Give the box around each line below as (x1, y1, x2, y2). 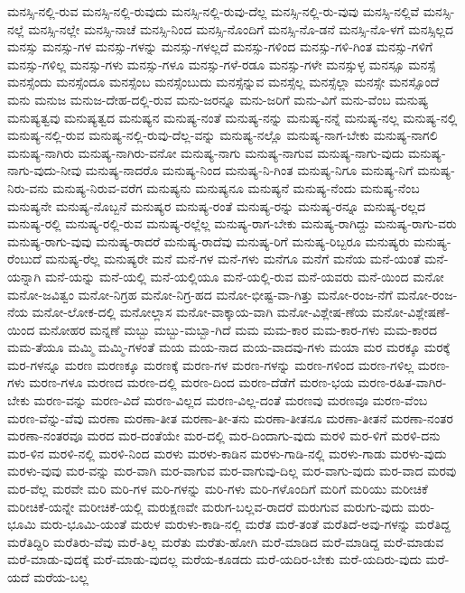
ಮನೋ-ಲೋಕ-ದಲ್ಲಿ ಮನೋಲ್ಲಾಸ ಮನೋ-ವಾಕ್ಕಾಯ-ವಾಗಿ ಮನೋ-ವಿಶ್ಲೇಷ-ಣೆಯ (32, 302, 368, 321)
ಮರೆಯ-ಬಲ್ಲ (33, 568, 88, 586)
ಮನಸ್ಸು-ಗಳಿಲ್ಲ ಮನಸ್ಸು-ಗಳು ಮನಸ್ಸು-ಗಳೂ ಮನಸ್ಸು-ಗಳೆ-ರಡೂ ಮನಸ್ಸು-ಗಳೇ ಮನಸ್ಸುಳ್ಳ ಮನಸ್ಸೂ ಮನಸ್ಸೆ (7, 54, 436, 73)
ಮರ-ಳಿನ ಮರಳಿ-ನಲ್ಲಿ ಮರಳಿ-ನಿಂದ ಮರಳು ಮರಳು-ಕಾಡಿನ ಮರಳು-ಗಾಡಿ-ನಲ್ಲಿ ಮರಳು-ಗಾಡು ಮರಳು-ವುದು (7, 443, 447, 462)
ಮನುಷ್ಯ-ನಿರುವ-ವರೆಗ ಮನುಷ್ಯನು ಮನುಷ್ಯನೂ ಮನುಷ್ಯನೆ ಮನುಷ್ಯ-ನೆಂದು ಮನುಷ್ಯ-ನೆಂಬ (52, 178, 420, 197)
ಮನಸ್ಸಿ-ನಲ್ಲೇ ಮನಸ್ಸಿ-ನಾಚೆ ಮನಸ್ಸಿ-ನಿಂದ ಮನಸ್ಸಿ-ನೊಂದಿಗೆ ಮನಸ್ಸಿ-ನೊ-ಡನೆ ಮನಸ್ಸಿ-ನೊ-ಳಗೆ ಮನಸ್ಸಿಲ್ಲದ (28, 19, 454, 38)
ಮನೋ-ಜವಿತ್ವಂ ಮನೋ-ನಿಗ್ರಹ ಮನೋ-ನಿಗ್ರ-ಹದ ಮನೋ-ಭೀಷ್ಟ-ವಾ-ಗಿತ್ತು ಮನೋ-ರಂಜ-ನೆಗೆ (7, 284, 393, 303)
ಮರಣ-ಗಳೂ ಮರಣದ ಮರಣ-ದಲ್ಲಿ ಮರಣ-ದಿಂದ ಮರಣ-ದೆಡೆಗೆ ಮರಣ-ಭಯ (29, 373, 354, 392)
